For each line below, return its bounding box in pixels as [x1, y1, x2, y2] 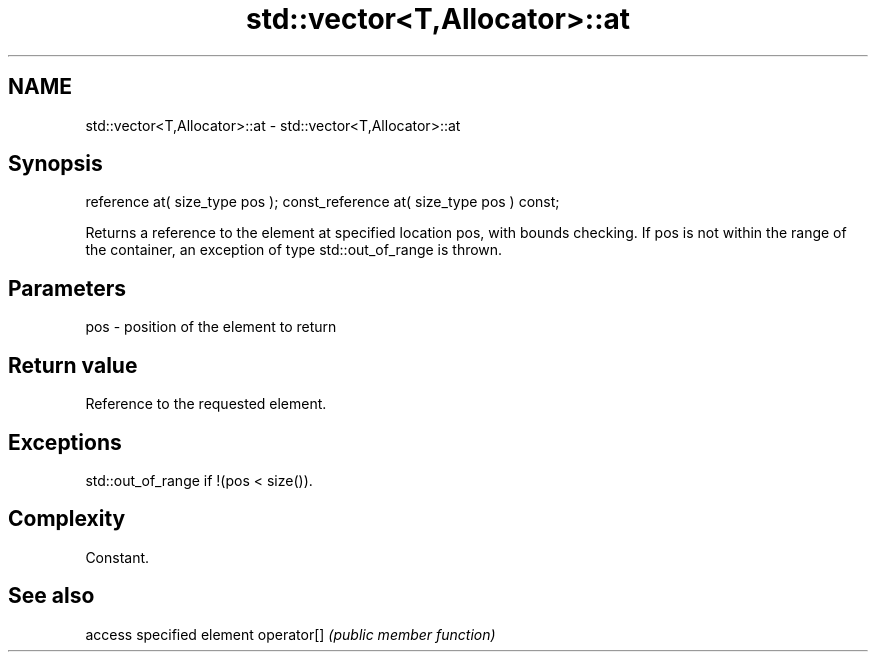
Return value [8, 352, 138, 378]
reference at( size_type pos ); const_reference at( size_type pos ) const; [85, 193, 560, 211]
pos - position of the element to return [85, 318, 337, 336]
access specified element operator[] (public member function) [85, 625, 496, 643]
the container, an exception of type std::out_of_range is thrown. [85, 241, 503, 259]
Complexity [8, 506, 126, 532]
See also [8, 583, 95, 609]
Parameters [8, 275, 126, 301]
